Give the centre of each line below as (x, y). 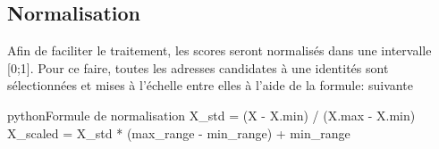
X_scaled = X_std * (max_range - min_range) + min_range (179, 132)
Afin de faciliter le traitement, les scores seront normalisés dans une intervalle (219, 50)
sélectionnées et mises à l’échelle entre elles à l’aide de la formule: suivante (210, 85)
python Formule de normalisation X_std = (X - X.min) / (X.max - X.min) (211, 115)
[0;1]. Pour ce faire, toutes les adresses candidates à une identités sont (198, 67)
